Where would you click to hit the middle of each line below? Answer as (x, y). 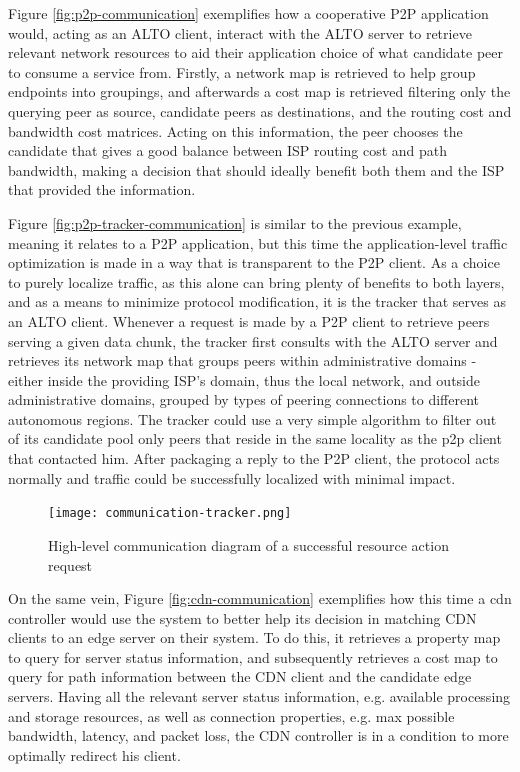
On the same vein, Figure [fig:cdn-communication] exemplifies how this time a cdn (260, 598)
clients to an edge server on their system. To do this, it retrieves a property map (254, 637)
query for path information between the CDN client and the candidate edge (240, 676)
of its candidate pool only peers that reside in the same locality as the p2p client (255, 438)
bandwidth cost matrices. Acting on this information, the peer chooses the (235, 130)
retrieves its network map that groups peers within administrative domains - (242, 360)
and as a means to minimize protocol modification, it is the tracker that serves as (257, 301)
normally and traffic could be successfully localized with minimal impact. (232, 477)
